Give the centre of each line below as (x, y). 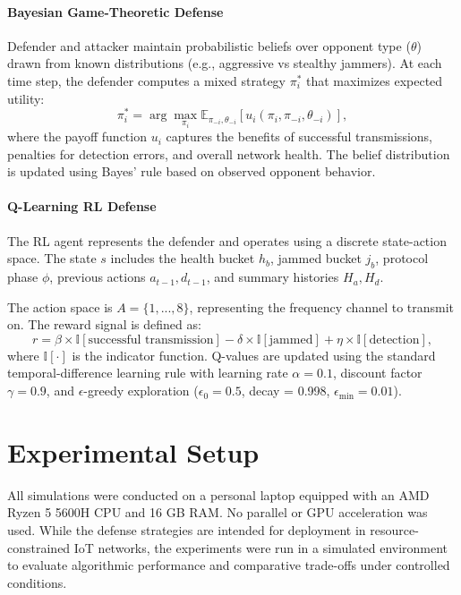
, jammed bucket (316, 258)
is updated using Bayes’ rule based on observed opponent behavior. (192, 171)
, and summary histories (273, 277)
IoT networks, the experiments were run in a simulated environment (261, 547)
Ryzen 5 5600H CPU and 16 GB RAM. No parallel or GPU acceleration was (218, 512)
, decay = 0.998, (286, 391)
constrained (39, 547)
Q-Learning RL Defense (82, 206)
